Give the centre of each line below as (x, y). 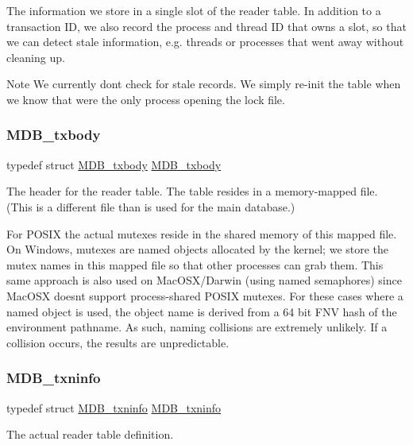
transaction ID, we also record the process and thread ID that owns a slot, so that (206, 26)
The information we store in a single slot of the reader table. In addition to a (194, 10)
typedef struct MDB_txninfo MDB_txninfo (114, 407)
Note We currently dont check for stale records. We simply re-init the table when (204, 84)
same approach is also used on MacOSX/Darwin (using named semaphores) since (204, 280)
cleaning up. (36, 57)
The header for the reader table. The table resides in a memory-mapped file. (192, 191)
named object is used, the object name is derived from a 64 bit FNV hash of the (202, 311)
